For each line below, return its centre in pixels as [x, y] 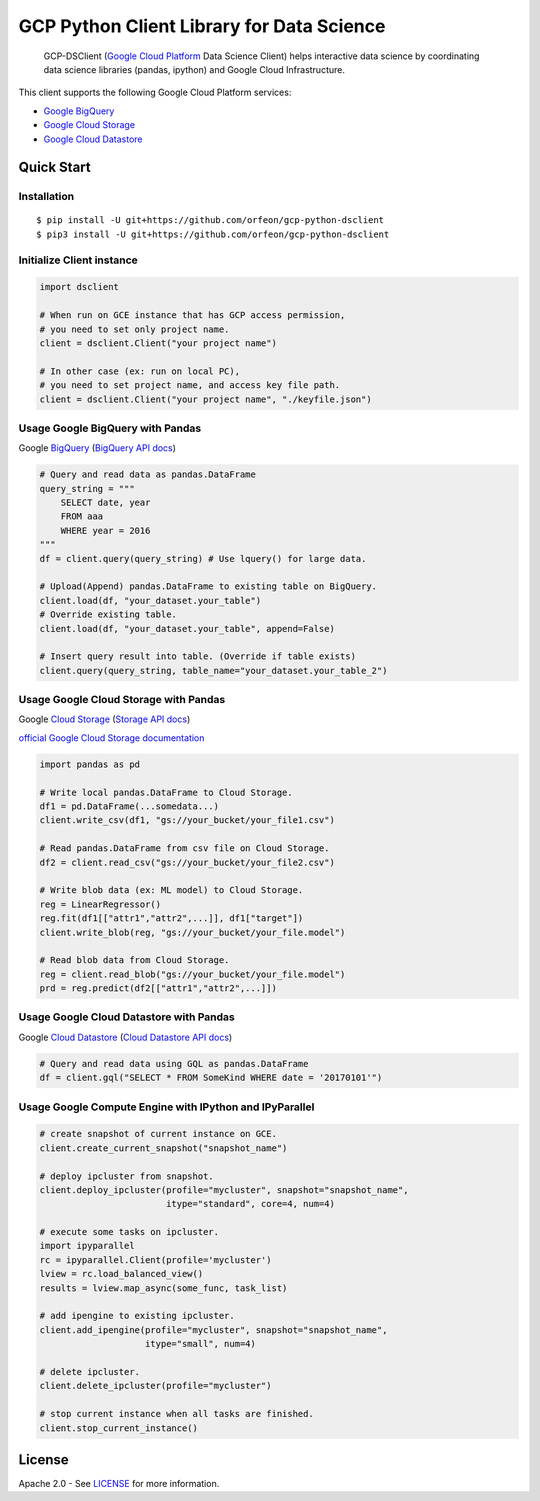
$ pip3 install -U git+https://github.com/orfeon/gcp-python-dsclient [213, 234]
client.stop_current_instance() [119, 1428]
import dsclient [79, 287]
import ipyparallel [87, 1246]
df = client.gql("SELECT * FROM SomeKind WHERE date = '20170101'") [211, 1078]
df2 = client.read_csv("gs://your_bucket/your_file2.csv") [187, 862]
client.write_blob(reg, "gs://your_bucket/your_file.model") [192, 932]
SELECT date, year [105, 503]
